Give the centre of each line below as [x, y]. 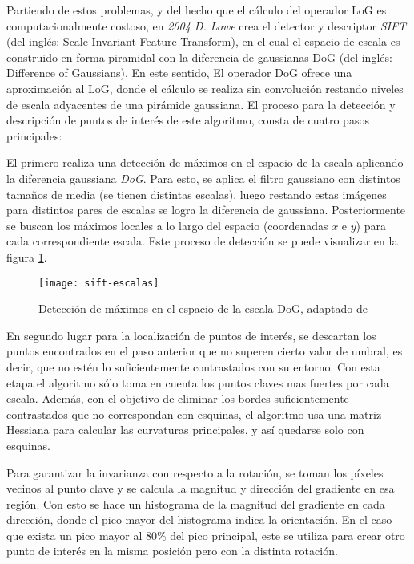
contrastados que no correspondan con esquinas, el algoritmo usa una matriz [194, 414]
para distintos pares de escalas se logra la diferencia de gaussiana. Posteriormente [206, 210]
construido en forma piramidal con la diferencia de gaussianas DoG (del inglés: [199, 57]
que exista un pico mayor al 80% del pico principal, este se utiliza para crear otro [206, 535]
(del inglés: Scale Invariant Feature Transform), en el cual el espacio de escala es [203, 41]
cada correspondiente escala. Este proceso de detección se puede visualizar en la [202, 241]
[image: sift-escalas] [99, 283]
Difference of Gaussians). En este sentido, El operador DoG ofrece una [179, 73]
